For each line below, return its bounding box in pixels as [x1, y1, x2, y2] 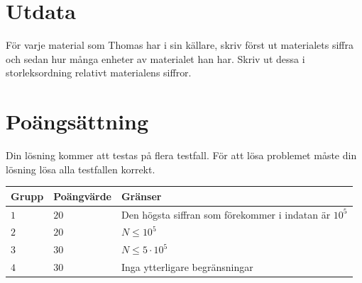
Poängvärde [53, 188, 111, 203]
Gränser [121, 188, 162, 203]
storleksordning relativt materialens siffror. [6, 65, 192, 80]
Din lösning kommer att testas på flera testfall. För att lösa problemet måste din [6, 148, 357, 163]
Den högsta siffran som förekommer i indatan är [121, 207, 331, 221]
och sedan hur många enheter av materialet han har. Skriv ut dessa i [6, 51, 305, 66]
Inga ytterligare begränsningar [121, 260, 253, 275]
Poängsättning [6, 107, 149, 136]
